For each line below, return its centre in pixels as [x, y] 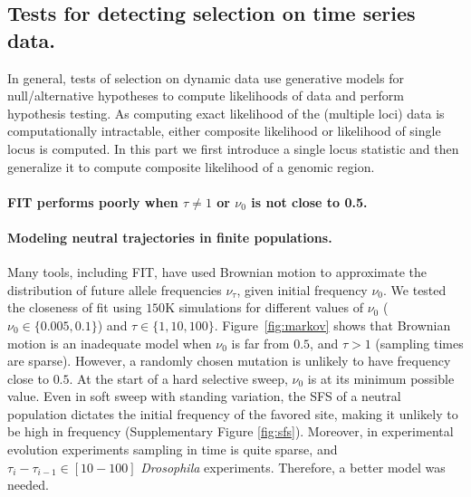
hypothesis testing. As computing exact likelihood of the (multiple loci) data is [226, 113]
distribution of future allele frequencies [115, 289]
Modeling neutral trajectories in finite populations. [170, 237]
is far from [260, 343]
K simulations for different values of [264, 307]
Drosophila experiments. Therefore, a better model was [293, 467]
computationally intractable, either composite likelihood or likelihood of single [224, 131]
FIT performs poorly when [93, 201]
